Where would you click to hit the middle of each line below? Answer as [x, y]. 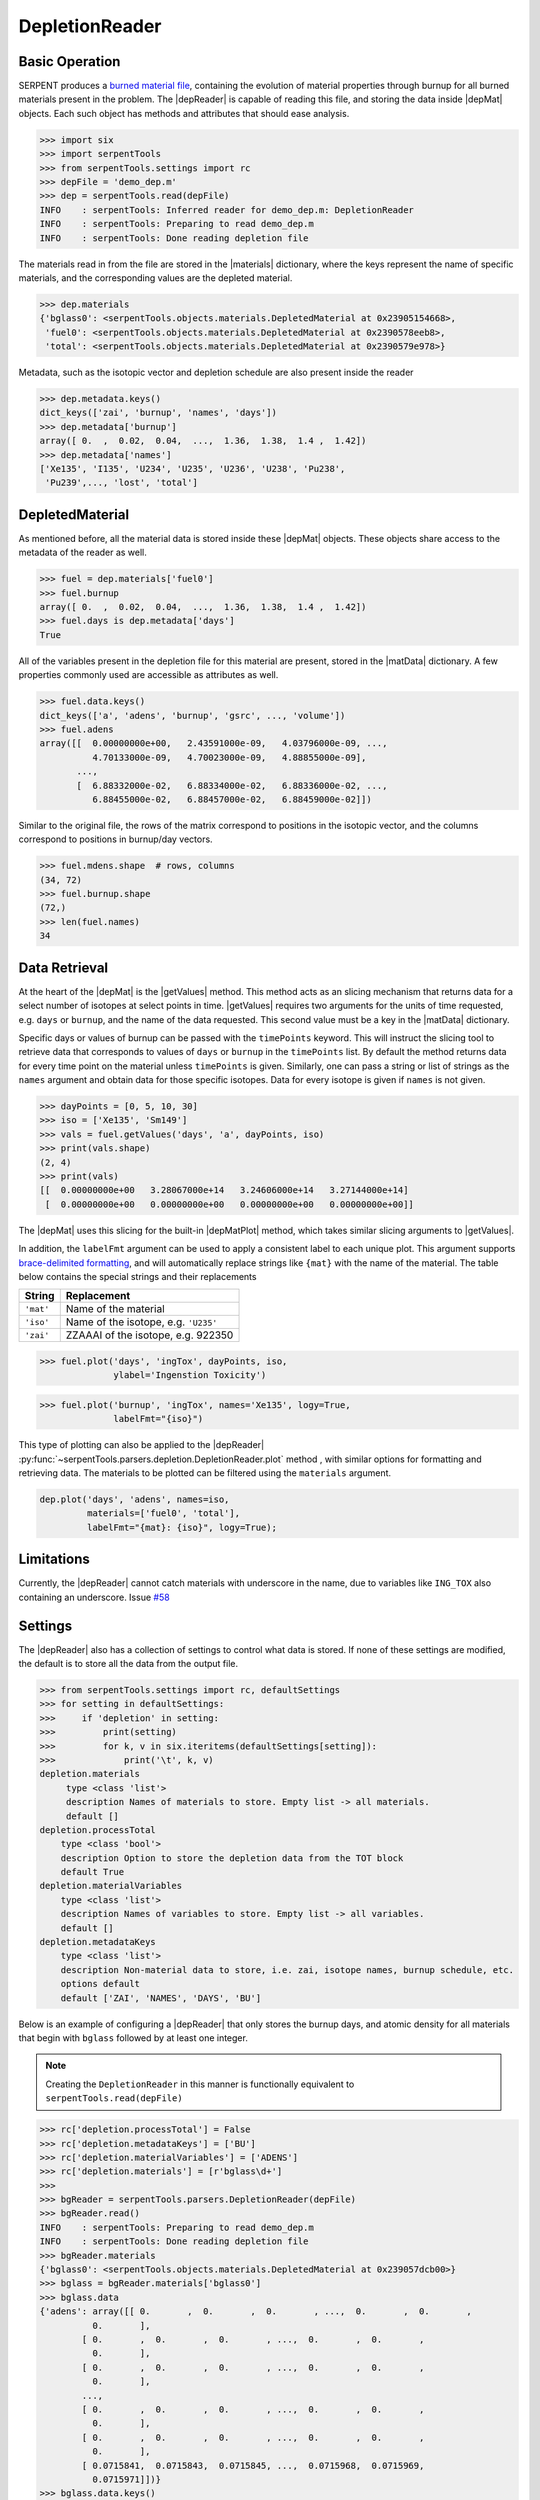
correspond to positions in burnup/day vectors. [116, 839]
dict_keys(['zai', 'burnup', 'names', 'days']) [158, 413]
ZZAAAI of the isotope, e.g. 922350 [149, 1335]
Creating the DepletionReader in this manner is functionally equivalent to [200, 2084]
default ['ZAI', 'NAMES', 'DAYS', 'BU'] [161, 1998]
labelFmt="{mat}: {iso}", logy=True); [181, 1527]
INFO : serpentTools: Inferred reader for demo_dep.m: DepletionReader [227, 209]
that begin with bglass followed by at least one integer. [133, 2037]
